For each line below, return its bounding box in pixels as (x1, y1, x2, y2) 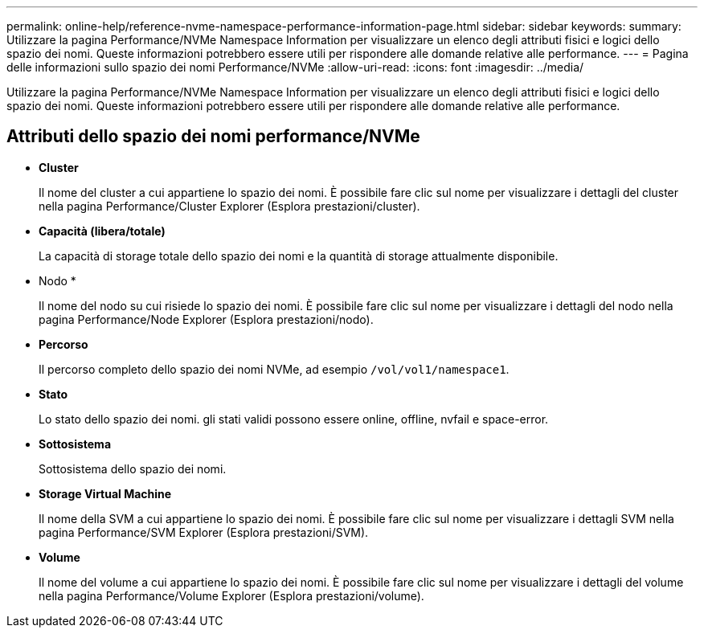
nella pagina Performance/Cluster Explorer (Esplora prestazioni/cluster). (39, 198, 420, 213)
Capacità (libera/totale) (39, 223, 166, 238)
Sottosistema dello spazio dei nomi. (39, 461, 227, 476)
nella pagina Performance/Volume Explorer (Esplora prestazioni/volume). (39, 588, 424, 603)
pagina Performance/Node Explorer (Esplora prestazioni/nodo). (39, 312, 374, 326)
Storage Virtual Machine (39, 486, 172, 501)
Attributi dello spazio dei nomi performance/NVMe (6, 126, 420, 147)
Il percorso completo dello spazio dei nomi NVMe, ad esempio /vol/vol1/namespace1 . (39, 362, 510, 376)
